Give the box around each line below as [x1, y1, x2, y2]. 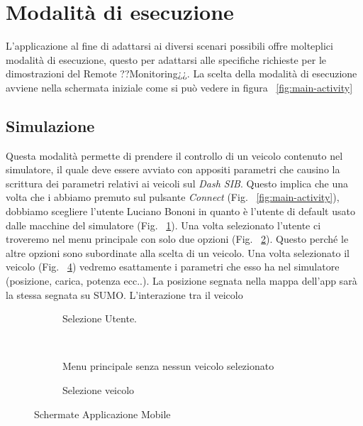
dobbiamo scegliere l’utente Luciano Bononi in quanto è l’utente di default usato [6, 204, 355, 219]
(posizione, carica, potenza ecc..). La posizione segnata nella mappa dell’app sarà [6, 273, 357, 288]
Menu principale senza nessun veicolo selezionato [62, 359, 274, 373]
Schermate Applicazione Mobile [34, 406, 171, 421]
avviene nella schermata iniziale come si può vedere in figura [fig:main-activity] [6, 80, 353, 94]
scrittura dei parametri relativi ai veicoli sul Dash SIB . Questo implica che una [6, 175, 349, 190]
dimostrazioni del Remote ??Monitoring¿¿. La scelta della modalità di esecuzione [6, 66, 357, 81]
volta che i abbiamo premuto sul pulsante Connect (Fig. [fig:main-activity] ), [6, 190, 340, 204]
